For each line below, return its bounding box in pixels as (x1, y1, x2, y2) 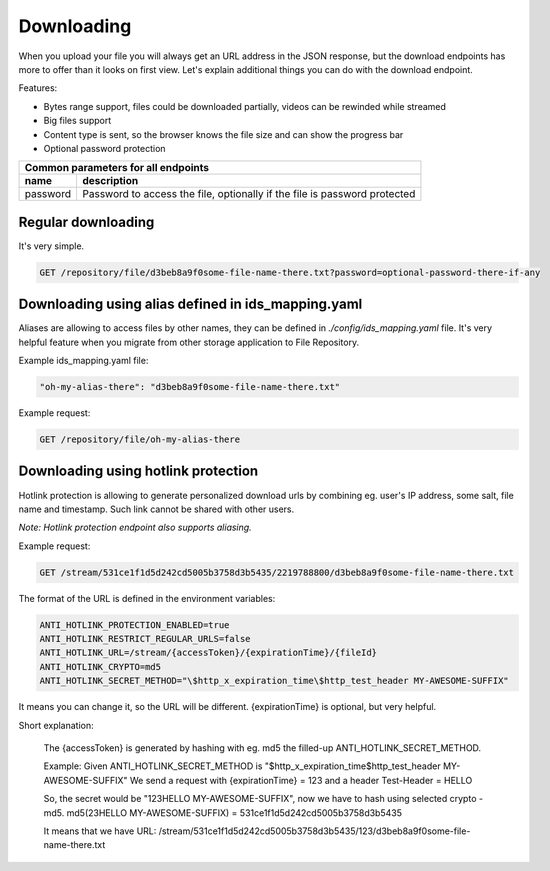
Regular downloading (18, 213, 155, 230)
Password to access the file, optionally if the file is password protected (81, 187, 416, 201)
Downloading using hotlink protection (18, 463, 259, 480)
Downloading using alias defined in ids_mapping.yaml (18, 296, 363, 313)
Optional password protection (43, 142, 166, 154)
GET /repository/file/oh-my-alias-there (39, 434, 240, 445)
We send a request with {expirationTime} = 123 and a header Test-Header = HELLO (129, 774, 473, 786)
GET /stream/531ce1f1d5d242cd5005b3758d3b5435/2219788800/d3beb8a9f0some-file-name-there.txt (39, 566, 515, 578)
